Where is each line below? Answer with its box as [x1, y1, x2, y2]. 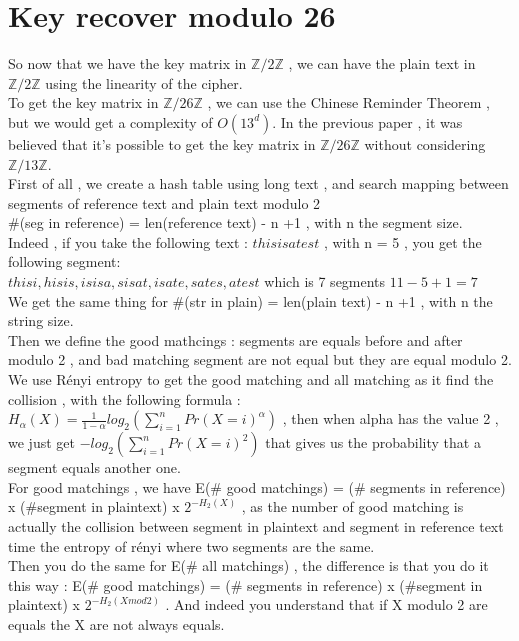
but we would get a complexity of [8, 111, 213, 132]
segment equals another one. [8, 457, 181, 478]
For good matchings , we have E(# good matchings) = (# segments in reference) [8, 476, 506, 497]
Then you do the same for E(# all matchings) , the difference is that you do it [8, 555, 489, 576]
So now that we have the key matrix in [8, 53, 247, 74]
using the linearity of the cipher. [45, 72, 243, 93]
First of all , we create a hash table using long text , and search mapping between [8, 173, 509, 194]
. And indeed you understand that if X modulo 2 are [165, 594, 488, 615]
